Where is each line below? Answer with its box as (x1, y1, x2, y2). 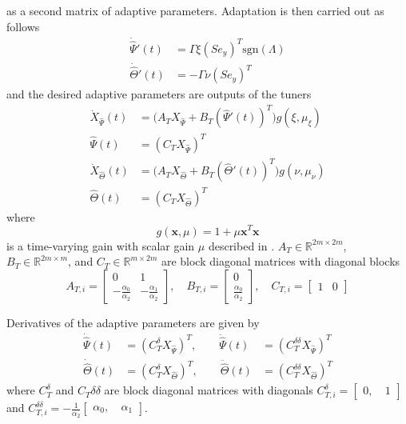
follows (6, 18, 40, 34)
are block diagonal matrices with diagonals (104, 382, 313, 398)
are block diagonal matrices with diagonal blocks (161, 253, 400, 270)
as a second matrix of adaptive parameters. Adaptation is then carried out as (6, 2, 384, 18)
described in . (208, 237, 275, 254)
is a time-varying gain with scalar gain (6, 237, 195, 254)
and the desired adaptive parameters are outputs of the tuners (6, 86, 312, 102)
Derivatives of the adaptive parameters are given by (6, 314, 260, 330)
